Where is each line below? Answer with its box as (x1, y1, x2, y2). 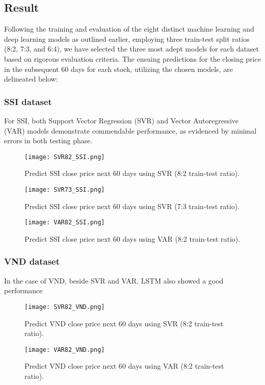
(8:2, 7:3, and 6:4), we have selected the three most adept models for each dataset (4, 43, 259, 54)
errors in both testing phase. (4, 135, 93, 146)
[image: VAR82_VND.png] (24, 346, 105, 353)
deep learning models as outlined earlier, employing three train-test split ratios (4, 33, 250, 44)
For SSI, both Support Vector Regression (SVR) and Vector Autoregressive (4, 115, 239, 125)
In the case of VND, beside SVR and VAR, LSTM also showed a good (4, 275, 224, 286)
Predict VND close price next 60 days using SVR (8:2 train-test (24, 318, 224, 328)
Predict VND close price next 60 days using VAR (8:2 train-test (24, 361, 224, 371)
